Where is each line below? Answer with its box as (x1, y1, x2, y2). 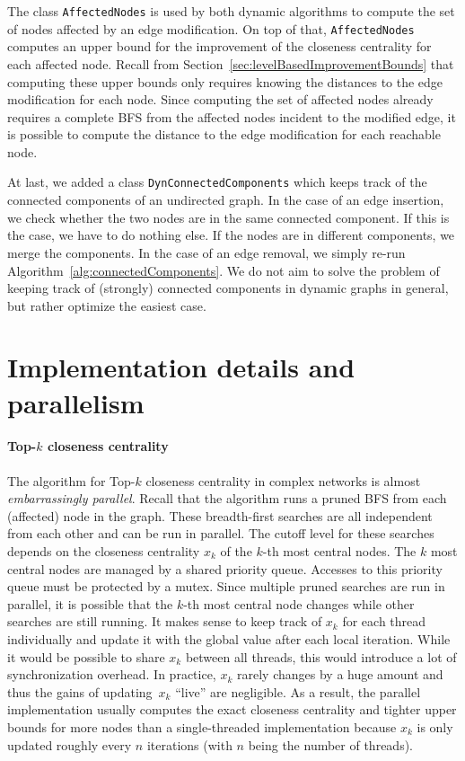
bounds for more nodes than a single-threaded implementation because (7, 717, 397, 736)
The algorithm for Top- (7, 471, 136, 490)
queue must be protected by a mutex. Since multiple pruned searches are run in (7, 577, 445, 596)
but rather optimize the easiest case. (7, 296, 206, 314)
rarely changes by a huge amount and (237, 665, 443, 684)
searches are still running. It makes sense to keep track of (7, 612, 322, 631)
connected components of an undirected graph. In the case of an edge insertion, (7, 190, 444, 209)
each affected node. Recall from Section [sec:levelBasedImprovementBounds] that (7, 54, 454, 73)
